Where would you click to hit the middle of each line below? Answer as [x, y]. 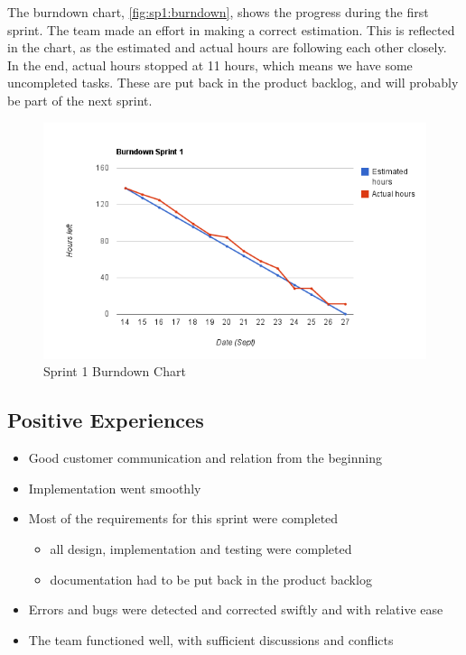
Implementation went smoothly [115, 488]
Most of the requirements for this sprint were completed [183, 518]
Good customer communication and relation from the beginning [205, 458]
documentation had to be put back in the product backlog [211, 579]
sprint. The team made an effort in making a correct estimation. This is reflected [231, 29]
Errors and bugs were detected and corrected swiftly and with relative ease [236, 609]
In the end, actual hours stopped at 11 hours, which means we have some [210, 65]
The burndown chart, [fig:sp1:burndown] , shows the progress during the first [218, 12]
